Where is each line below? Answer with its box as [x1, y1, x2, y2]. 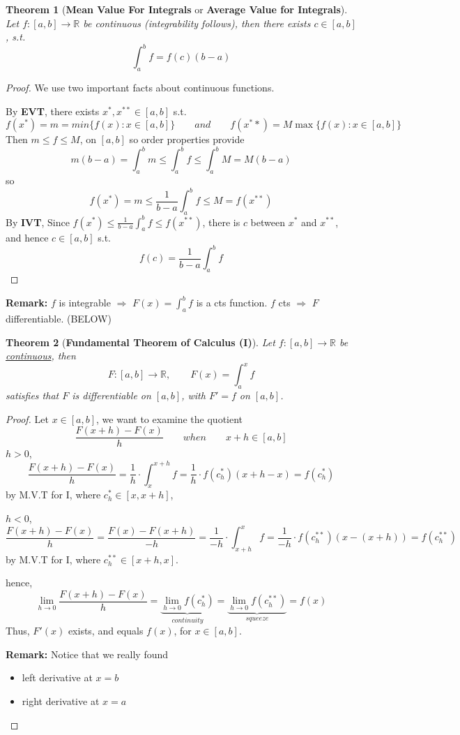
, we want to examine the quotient [96, 411, 243, 426]
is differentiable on [72, 388, 151, 403]
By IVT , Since [6, 214, 70, 229]
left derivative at [22, 670, 93, 685]
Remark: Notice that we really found [6, 646, 169, 661]
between [250, 214, 285, 229]
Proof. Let [6, 411, 49, 426]
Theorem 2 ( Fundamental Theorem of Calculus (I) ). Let [6, 334, 275, 349]
